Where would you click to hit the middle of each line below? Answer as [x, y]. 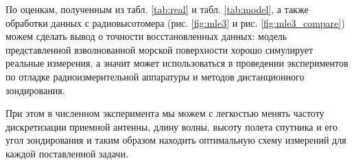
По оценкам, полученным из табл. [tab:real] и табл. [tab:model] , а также [157, 9]
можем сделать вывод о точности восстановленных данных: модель [146, 36]
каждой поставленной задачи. [67, 153]
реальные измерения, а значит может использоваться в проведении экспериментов [177, 63]
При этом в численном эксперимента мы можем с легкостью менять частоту [165, 113]
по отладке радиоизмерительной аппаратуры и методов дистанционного [155, 76]
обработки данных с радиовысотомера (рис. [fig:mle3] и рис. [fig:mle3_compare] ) [175, 22]
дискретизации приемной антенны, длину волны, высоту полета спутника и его [172, 126]
